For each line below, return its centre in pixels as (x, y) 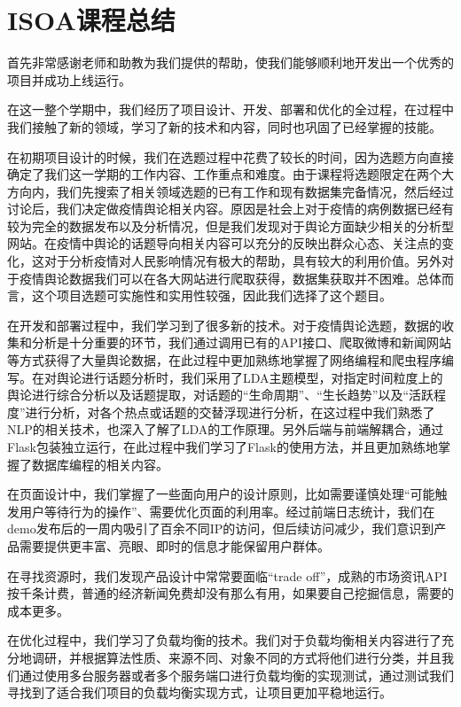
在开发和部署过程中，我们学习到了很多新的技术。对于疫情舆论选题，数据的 (224, 325)
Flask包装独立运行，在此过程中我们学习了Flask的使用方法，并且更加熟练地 (223, 447)
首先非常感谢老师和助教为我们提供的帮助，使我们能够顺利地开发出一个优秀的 (230, 62)
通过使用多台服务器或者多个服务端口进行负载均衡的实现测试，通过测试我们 (236, 675)
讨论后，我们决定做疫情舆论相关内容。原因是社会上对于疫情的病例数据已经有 (230, 209)
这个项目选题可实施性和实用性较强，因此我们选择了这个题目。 (211, 295)
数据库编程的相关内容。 (100, 464)
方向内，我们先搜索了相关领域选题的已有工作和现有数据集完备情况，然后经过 (230, 191)
